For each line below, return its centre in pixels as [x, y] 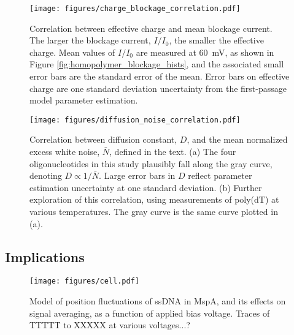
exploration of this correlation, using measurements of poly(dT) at [154, 199]
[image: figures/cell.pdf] [84, 281]
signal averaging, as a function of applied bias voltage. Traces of [150, 313]
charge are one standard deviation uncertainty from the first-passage [158, 88]
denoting [46, 175]
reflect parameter [220, 175]
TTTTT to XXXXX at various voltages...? [110, 325]
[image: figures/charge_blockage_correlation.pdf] [135, 9]
